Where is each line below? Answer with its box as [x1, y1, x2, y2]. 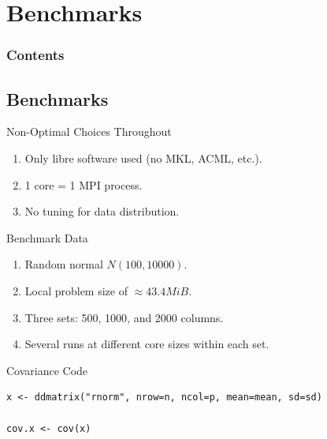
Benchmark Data [6, 229, 88, 246]
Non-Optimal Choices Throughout [6, 123, 172, 140]
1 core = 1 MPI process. [24, 176, 143, 193]
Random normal [24, 256, 103, 272]
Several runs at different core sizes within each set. [24, 336, 269, 352]
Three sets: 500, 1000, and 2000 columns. [24, 309, 224, 325]
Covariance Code [6, 362, 88, 378]
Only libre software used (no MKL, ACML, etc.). [24, 150, 262, 167]
